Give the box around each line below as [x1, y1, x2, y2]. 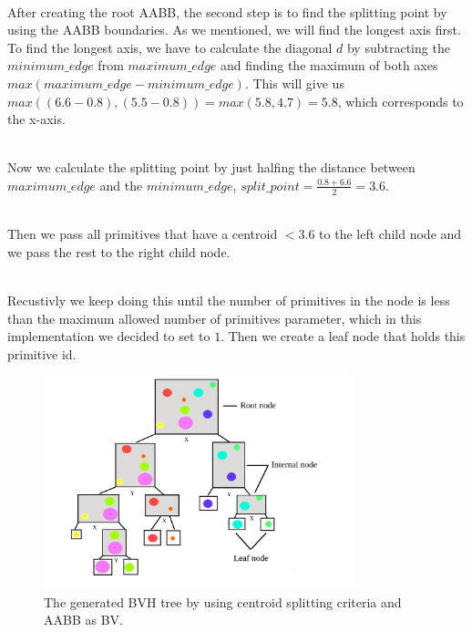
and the [99, 175, 143, 194]
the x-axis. [7, 109, 66, 129]
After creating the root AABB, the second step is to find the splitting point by [7, 2, 447, 21]
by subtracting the [346, 37, 450, 57]
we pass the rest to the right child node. [7, 242, 231, 261]
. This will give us [244, 73, 344, 92]
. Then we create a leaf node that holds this [221, 326, 466, 346]
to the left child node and [319, 224, 462, 243]
